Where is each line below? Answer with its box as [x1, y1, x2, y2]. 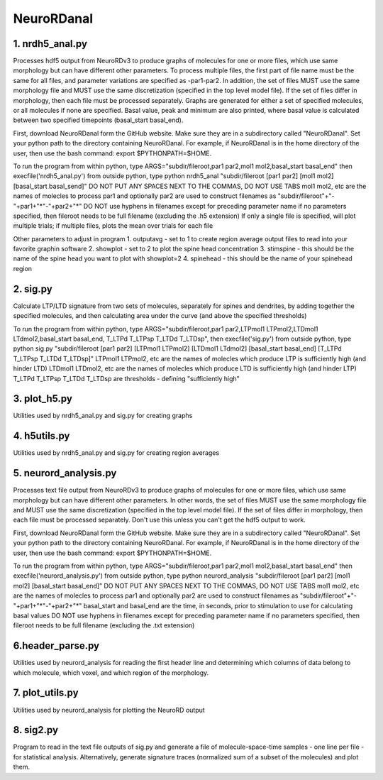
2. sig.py [13, 282, 52, 295]
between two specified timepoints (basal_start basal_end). [13, 116, 184, 124]
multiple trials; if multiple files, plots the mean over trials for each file [13, 221, 213, 230]
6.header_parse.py [13, 639, 99, 652]
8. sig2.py [13, 724, 59, 736]
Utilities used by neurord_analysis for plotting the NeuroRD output [13, 705, 205, 714]
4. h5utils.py [13, 430, 70, 442]
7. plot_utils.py [13, 687, 79, 699]
